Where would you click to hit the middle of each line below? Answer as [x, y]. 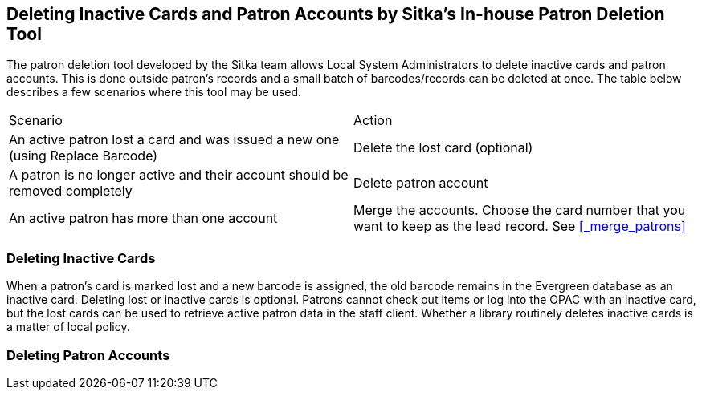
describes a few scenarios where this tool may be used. [154, 92]
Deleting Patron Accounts [88, 355]
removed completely [71, 191]
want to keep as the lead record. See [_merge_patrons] [520, 226]
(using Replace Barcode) [84, 156]
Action [373, 121]
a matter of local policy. [68, 327]
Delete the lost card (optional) [443, 148]
